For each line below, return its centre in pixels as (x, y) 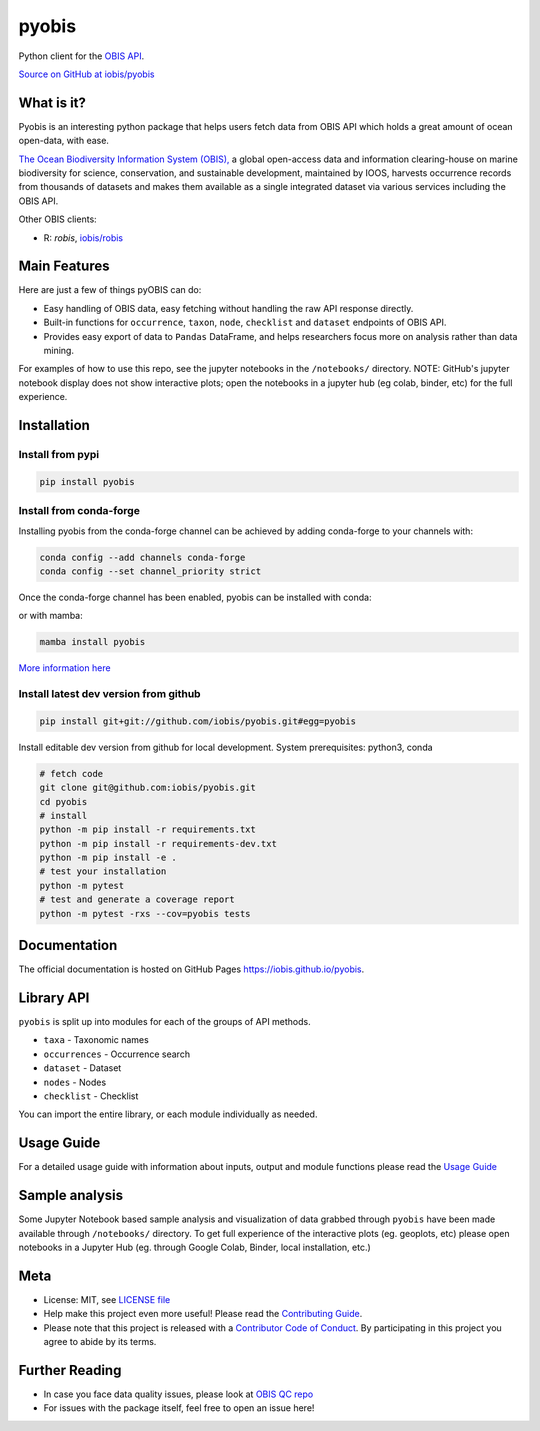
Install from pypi (59, 454)
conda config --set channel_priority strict (150, 571)
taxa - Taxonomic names (96, 1040)
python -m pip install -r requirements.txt (148, 829)
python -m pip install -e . (108, 858)
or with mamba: (51, 616)
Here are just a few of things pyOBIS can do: (110, 290)
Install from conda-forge (79, 511)
